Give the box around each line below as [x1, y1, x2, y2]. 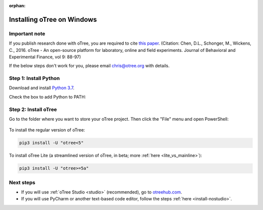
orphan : [9, 3, 26, 8]
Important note [9, 30, 46, 37]
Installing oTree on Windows [9, 15, 97, 24]
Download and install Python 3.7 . [9, 85, 75, 91]
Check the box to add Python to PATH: [9, 94, 86, 99]
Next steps [9, 179, 36, 186]
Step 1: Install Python [9, 75, 60, 82]
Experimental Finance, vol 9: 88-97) [9, 54, 81, 60]
